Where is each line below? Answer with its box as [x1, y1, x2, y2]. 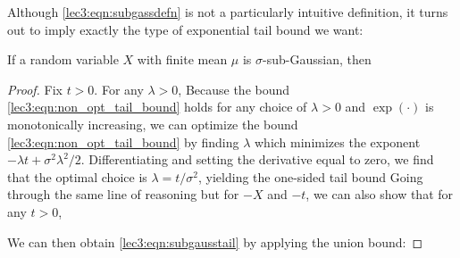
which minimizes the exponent [254, 132, 421, 151]
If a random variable [7, 50, 119, 69]
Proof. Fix [7, 79, 63, 98]
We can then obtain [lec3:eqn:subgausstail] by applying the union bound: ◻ [7, 232, 423, 251]
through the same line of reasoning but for [7, 185, 239, 204]
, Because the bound [178, 79, 290, 98]
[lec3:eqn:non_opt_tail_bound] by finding [7, 132, 239, 151]
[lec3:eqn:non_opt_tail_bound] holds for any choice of [7, 97, 307, 116]
